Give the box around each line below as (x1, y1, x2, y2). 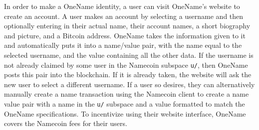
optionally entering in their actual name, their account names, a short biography (4, 20, 251, 31)
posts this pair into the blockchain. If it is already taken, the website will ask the (4, 69, 252, 80)
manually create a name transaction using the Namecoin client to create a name (4, 89, 249, 99)
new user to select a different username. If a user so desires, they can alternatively (4, 79, 255, 89)
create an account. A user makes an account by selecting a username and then (4, 10, 244, 21)
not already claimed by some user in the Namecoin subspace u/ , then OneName (4, 59, 248, 70)
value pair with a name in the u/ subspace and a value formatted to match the (4, 99, 245, 109)
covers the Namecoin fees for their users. (4, 118, 127, 129)
